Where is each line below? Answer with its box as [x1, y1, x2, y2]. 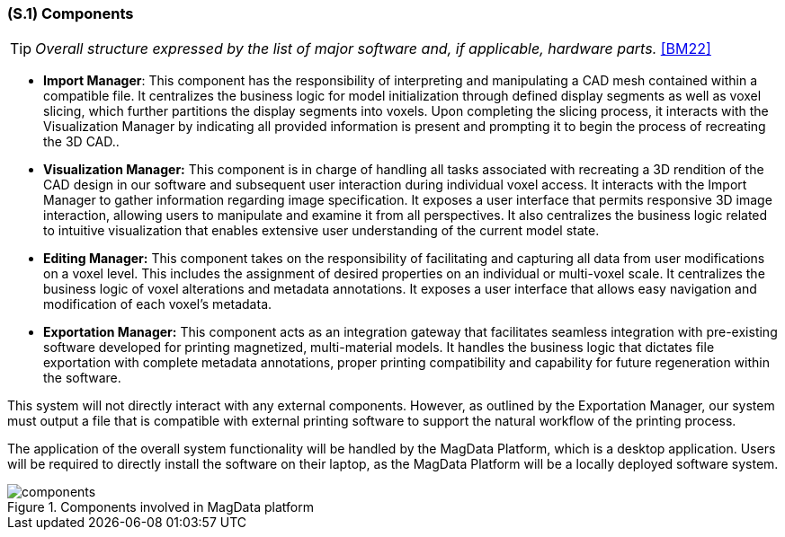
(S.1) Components [7, 4, 134, 22]
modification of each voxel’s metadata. [43, 296, 272, 313]
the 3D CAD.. [43, 134, 120, 150]
